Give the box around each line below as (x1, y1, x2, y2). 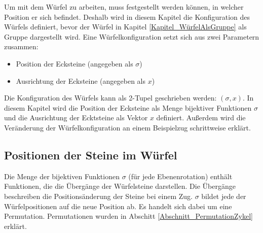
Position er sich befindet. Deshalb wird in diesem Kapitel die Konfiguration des (4, 11, 250, 22)
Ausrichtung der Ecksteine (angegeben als (16, 75, 146, 86)
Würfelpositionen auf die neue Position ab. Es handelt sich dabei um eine (4, 201, 232, 211)
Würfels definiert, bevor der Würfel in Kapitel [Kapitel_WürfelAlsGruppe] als (4, 21, 247, 32)
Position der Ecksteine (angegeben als (16, 58, 133, 69)
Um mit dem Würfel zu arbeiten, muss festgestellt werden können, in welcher (4, 2, 244, 12)
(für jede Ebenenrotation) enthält (128, 171, 233, 181)
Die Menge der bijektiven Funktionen (4, 171, 120, 181)
